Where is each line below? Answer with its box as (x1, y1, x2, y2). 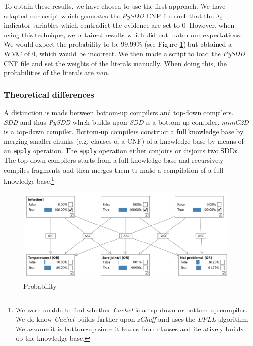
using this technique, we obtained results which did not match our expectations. (4, 29, 242, 39)
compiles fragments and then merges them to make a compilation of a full (4, 164, 224, 174)
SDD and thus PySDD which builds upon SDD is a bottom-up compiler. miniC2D (4, 117, 249, 127)
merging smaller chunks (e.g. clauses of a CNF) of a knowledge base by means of (4, 136, 244, 146)
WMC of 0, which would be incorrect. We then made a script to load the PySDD (4, 48, 245, 58)
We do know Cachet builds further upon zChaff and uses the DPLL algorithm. (15, 314, 249, 324)
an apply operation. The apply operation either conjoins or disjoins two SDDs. (4, 145, 239, 156)
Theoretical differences (4, 88, 94, 100)
